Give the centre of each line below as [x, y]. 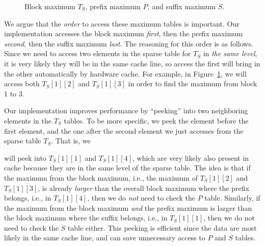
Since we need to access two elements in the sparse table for [98, 53]
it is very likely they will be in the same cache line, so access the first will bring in [132, 63]
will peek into [25, 157]
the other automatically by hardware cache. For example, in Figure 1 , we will [125, 73]
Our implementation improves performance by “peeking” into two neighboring [126, 110]
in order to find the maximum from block [193, 83]
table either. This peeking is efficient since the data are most [162, 227]
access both [22, 83]
